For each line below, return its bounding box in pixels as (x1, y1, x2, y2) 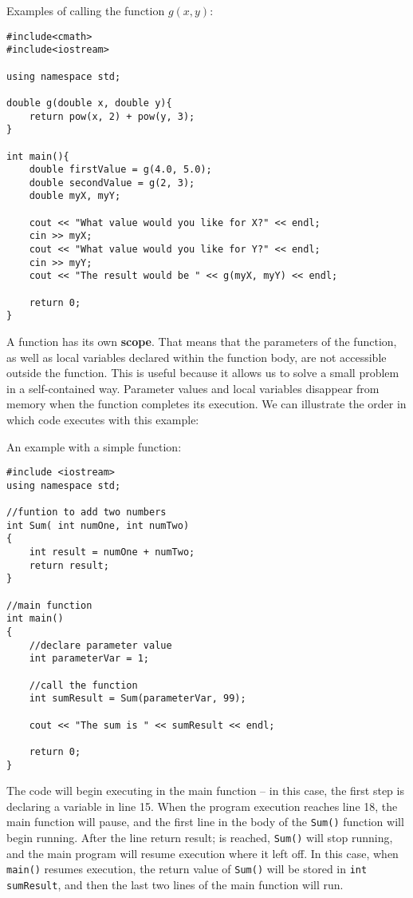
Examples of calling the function (6, 2, 165, 18)
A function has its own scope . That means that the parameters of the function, (6, 333, 397, 350)
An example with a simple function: (6, 438, 182, 455)
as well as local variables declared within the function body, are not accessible (6, 348, 387, 365)
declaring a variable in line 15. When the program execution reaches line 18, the (6, 797, 398, 814)
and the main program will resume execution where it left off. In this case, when (6, 844, 399, 861)
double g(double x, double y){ (6, 97, 172, 109)
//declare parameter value (29, 639, 172, 651)
